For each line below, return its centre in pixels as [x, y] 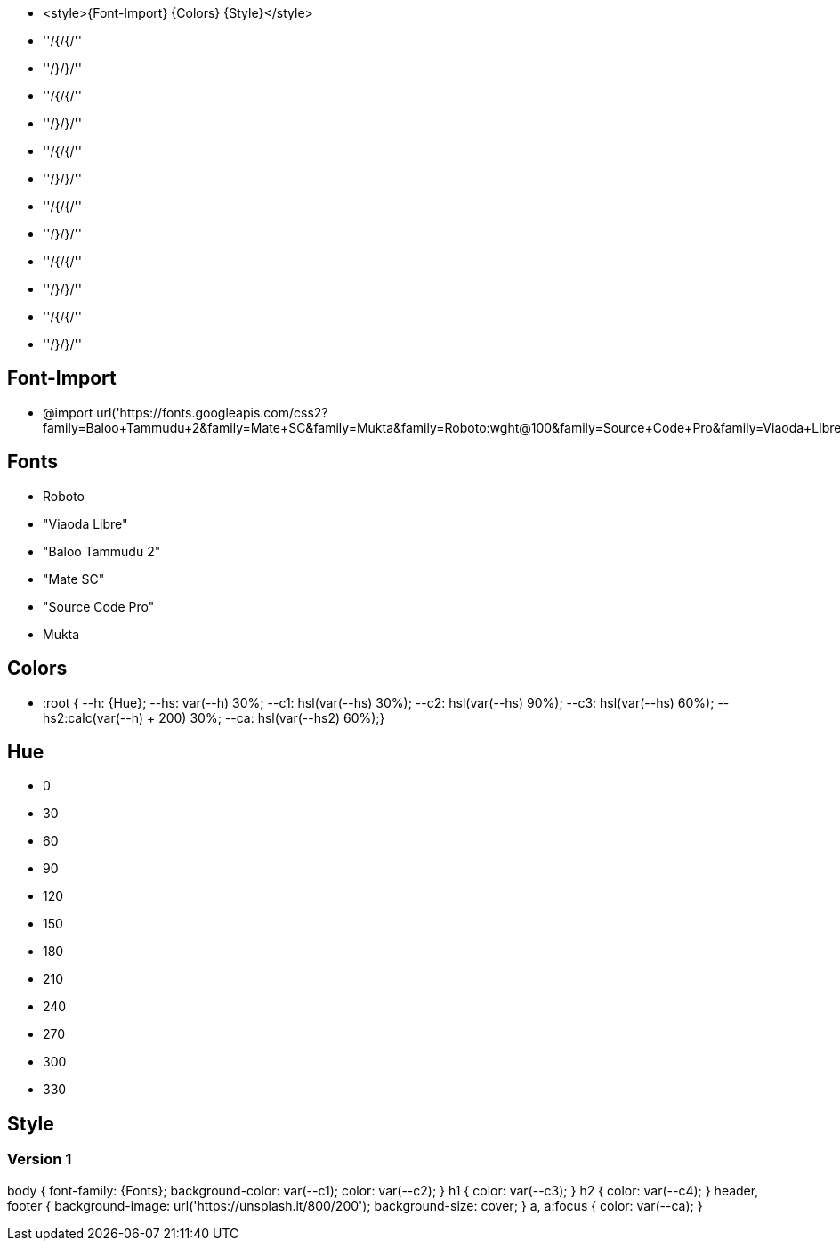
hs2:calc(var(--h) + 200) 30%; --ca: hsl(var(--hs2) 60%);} [214, 717]
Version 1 [40, 1159]
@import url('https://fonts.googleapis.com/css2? [186, 412]
